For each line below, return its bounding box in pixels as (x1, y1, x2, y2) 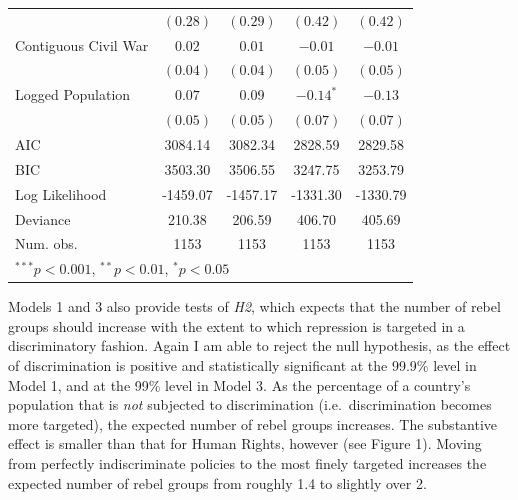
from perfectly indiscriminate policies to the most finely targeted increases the (8, 453, 487, 474)
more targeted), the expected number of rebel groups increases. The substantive (8, 413, 498, 434)
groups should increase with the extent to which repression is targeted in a (8, 315, 465, 336)
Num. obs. (15, 233, 78, 254)
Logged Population (15, 84, 131, 105)
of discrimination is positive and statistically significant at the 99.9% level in (8, 355, 477, 376)
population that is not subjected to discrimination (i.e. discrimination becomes (8, 394, 492, 415)
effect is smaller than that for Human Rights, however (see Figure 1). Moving (8, 433, 482, 454)
